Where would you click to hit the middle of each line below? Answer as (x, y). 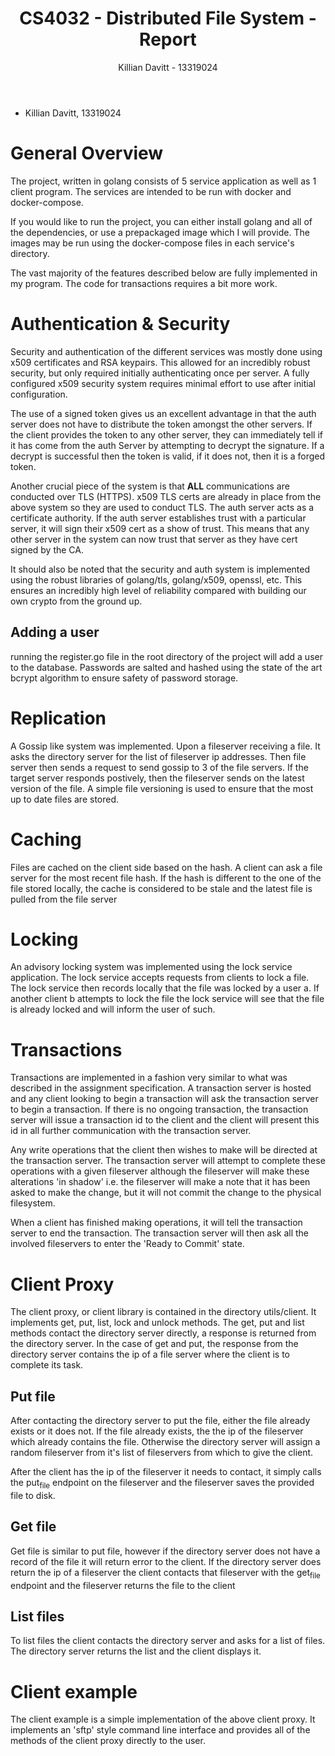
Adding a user (55, 632)
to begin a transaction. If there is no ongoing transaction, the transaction (159, 1109)
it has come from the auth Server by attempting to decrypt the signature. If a (167, 445)
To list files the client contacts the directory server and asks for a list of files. (168, 1641)
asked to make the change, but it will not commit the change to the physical (166, 1193)
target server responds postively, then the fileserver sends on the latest (157, 778)
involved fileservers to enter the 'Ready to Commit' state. (127, 1244)
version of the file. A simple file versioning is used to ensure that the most (162, 788)
